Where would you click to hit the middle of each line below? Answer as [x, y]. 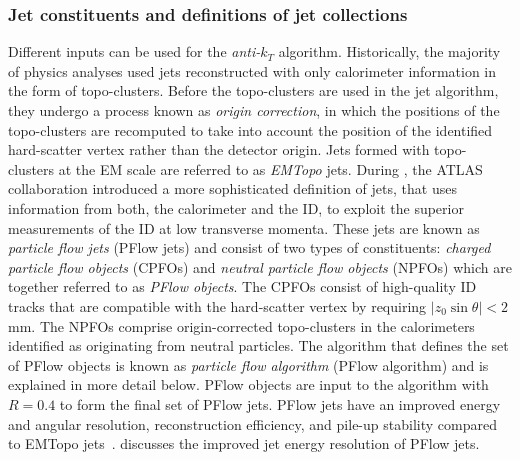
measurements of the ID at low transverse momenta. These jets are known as [244, 227]
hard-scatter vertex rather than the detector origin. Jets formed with [219, 149]
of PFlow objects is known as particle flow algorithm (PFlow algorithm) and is [248, 364]
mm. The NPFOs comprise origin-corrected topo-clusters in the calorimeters [241, 325]
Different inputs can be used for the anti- [134, 51]
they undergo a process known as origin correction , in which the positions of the [254, 110]
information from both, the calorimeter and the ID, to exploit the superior [236, 207]
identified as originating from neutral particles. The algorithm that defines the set [258, 345]
